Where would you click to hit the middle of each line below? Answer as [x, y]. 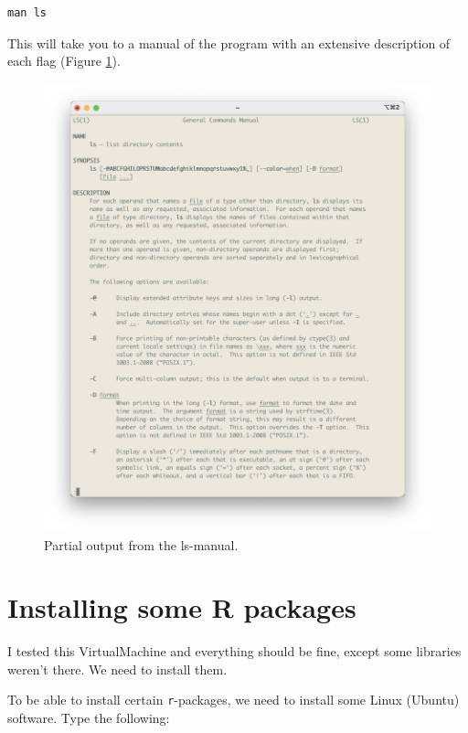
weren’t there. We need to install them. [117, 669]
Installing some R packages [182, 607]
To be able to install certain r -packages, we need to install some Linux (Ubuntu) [234, 700]
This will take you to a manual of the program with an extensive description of [229, 42]
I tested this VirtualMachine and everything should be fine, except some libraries [234, 651]
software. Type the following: [89, 718]
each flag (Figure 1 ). [64, 61]
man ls [27, 13]
